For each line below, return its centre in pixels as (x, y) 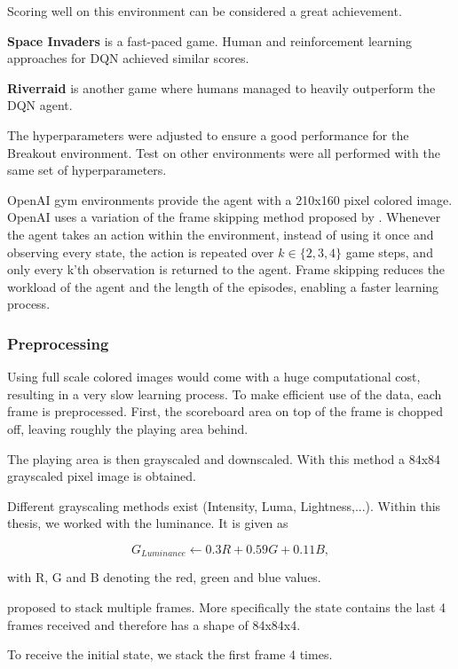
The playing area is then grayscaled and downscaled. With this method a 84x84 (224, 458)
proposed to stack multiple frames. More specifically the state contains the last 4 (227, 606)
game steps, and (389, 252)
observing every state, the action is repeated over (141, 252)
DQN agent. (40, 105)
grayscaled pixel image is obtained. (102, 476)
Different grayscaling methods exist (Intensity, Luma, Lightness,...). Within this (224, 505)
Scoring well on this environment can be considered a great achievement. (205, 11)
